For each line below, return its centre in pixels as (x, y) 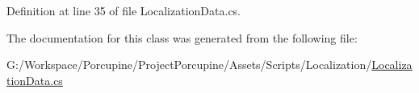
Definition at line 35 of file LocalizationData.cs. (124, 10)
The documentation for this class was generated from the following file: (182, 37)
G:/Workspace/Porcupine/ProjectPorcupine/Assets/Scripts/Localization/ (189, 65)
